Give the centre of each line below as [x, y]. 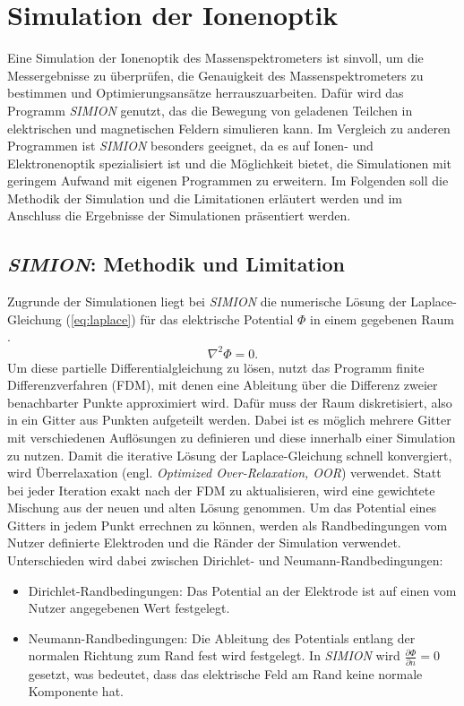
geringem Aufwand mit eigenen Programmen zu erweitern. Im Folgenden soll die [228, 181]
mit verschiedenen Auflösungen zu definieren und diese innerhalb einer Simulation [232, 437]
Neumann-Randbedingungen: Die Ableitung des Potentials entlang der [222, 637]
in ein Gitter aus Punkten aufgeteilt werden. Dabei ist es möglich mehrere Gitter [229, 420]
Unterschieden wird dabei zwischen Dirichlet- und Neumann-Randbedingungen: [225, 560]
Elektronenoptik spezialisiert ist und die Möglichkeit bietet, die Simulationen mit [229, 163]
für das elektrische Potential [217, 319]
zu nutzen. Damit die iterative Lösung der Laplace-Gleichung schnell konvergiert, [230, 455]
